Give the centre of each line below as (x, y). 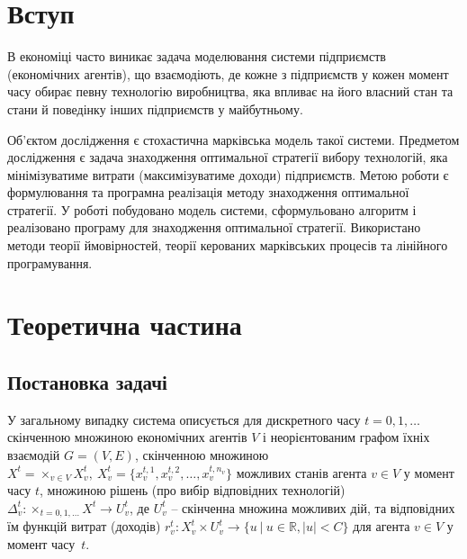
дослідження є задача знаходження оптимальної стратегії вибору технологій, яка (228, 157)
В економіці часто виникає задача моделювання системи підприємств (197, 56)
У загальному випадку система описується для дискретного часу (184, 419)
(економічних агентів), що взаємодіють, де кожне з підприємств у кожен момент (228, 73)
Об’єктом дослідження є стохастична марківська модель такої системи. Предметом (233, 139)
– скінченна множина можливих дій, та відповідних (313, 507)
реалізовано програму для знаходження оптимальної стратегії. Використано (214, 227)
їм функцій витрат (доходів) (84, 526)
